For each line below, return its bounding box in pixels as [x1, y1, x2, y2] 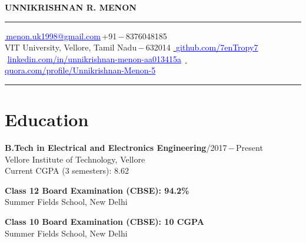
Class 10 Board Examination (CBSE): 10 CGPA [5, 215, 204, 228]
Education [5, 107, 89, 131]
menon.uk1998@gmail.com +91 [6, 29, 117, 42]
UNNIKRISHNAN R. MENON [5, 1, 137, 13]
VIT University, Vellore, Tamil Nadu [5, 41, 137, 53]
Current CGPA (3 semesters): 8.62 [5, 164, 129, 177]
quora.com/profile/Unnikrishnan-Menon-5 [5, 64, 156, 76]
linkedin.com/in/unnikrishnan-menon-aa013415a [7, 52, 182, 65]
